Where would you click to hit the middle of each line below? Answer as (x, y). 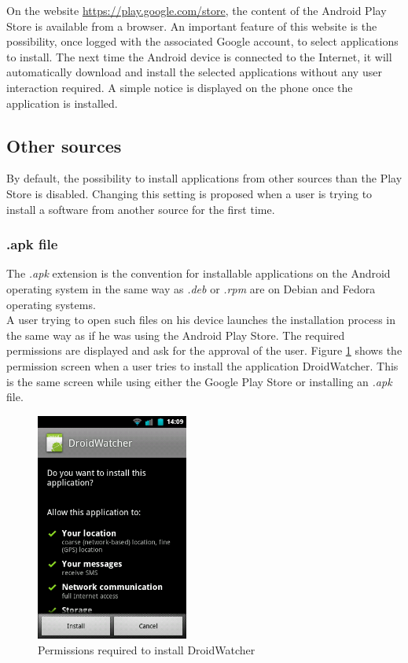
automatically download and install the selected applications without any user (194, 72)
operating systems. (51, 304)
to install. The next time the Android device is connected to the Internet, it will (199, 56)
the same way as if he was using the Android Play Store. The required (176, 335)
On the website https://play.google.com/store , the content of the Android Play (197, 10)
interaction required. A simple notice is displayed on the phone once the (180, 87)
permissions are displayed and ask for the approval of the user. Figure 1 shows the (204, 350)
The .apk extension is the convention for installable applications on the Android (198, 273)
